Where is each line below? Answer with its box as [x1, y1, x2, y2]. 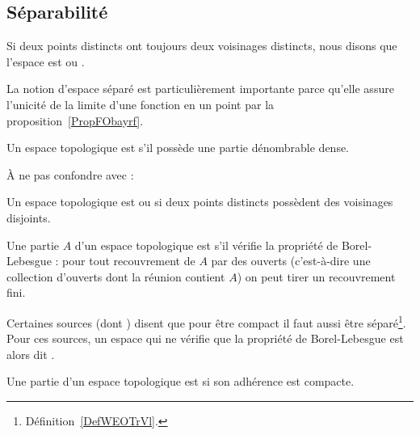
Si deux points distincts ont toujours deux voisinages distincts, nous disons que [6, 37, 397, 54]
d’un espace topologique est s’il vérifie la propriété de [74, 236, 338, 253]
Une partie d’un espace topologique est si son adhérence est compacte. [6, 373, 355, 390]
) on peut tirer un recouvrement [237, 268, 396, 285]
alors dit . [6, 345, 55, 362]
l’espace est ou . [6, 53, 85, 70]
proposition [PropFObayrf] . [6, 112, 144, 129]
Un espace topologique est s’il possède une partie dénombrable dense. [6, 139, 350, 156]
